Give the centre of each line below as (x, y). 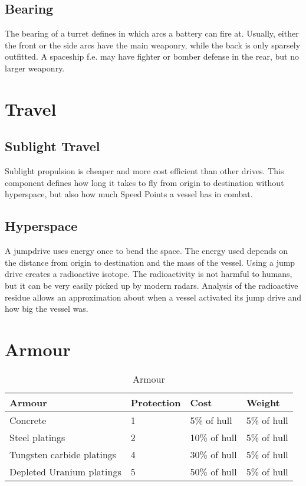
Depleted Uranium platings (65, 471)
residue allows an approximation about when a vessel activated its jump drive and (153, 297)
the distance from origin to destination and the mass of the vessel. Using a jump (150, 262)
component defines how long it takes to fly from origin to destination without (144, 182)
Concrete (28, 420)
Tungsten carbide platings (63, 454)
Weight (263, 402)
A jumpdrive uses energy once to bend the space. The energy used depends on (146, 251)
